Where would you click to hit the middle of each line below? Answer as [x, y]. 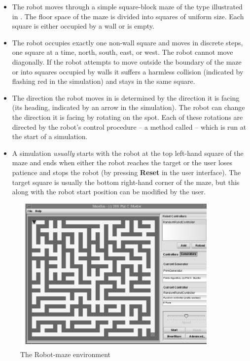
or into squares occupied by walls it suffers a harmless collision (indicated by [128, 71]
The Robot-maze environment [65, 354]
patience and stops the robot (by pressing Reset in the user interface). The [126, 172]
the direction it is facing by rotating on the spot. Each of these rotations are [127, 117]
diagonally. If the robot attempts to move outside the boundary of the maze [127, 61]
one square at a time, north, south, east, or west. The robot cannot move [123, 52]
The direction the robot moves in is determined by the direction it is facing [126, 97]
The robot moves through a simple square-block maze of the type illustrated [127, 6]
